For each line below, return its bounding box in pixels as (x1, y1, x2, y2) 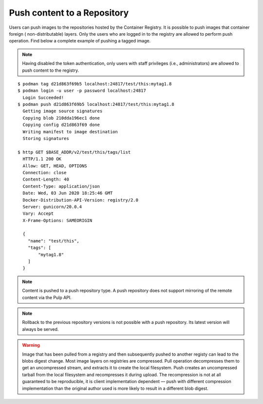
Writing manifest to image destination (22, 129, 118, 134)
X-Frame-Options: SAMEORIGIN (22, 218, 93, 223)
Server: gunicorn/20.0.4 (22, 204, 82, 209)
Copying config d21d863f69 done (22, 122, 100, 128)
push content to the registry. (22, 67, 79, 73)
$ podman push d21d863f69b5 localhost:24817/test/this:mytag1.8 (18, 101, 175, 107)
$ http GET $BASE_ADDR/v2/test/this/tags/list (18, 149, 131, 155)
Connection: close (22, 170, 67, 175)
